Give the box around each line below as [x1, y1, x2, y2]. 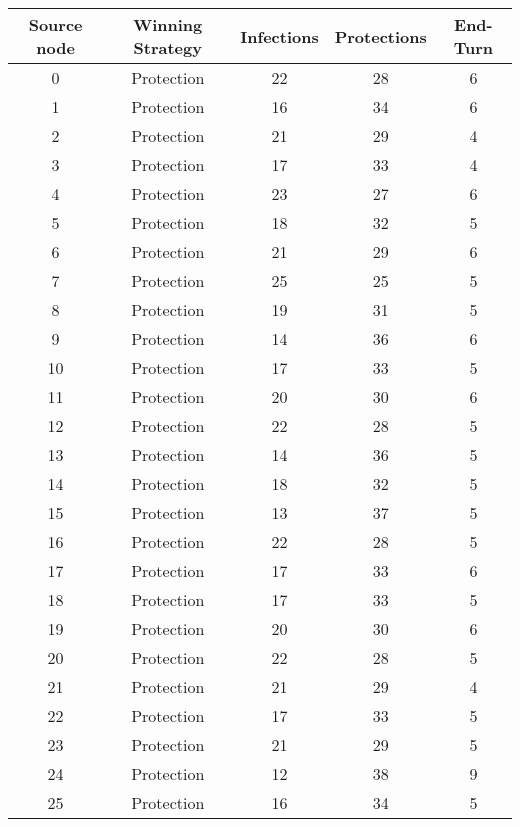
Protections [334, 24, 427, 48]
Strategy [133, 36, 202, 59]
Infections [240, 24, 319, 48]
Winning [133, 13, 203, 36]
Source [28, 13, 83, 36]
